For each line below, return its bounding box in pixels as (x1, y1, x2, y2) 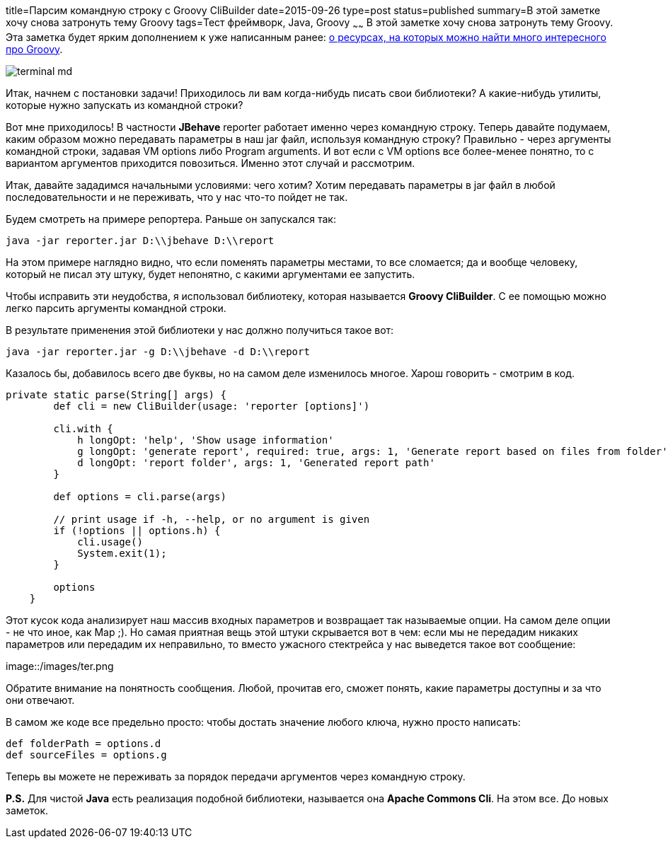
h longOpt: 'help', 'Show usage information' (77, 434, 334, 446)
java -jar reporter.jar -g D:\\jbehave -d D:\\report (6, 345, 310, 357)
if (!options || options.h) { (53, 524, 221, 536)
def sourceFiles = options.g (6, 748, 167, 761)
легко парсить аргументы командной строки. (6, 301, 226, 314)
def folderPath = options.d (6, 737, 161, 749)
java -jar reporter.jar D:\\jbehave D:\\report (6, 234, 275, 246)
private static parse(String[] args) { (6, 388, 226, 400)
